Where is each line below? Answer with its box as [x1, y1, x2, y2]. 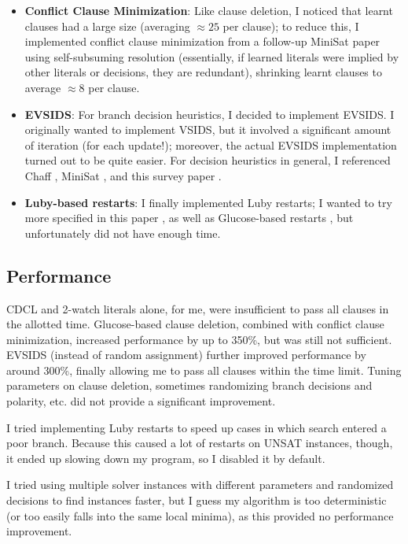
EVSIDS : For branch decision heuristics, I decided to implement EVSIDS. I [24, 105, 395, 122]
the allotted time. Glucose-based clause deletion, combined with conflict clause [6, 316, 384, 332]
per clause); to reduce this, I [222, 17, 359, 34]
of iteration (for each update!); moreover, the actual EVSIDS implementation [24, 136, 397, 153]
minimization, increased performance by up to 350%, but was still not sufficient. [6, 331, 392, 347]
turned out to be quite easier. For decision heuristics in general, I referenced [24, 152, 391, 168]
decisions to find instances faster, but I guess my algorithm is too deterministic [6, 492, 387, 509]
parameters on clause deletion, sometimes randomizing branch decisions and [6, 377, 373, 394]
